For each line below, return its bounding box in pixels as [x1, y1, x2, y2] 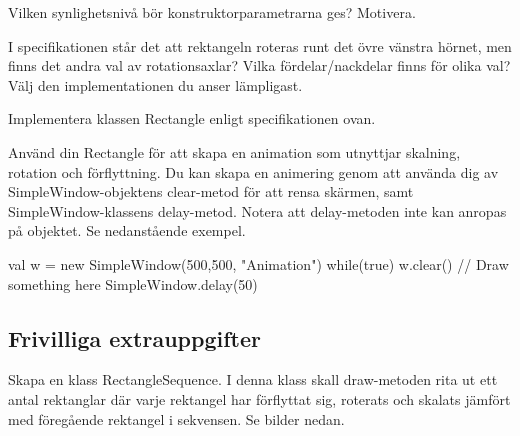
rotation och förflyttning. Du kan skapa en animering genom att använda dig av [8, 161, 499, 182]
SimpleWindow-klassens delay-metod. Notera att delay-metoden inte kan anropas [8, 200, 507, 221]
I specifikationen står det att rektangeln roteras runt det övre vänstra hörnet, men [8, 35, 512, 56]
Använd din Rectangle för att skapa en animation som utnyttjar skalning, [8, 141, 461, 162]
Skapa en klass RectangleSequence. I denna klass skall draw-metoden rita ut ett [8, 369, 498, 390]
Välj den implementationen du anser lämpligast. [8, 74, 303, 95]
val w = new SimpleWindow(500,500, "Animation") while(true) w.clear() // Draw [8, 253, 509, 274]
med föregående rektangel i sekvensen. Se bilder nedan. [8, 408, 345, 429]
